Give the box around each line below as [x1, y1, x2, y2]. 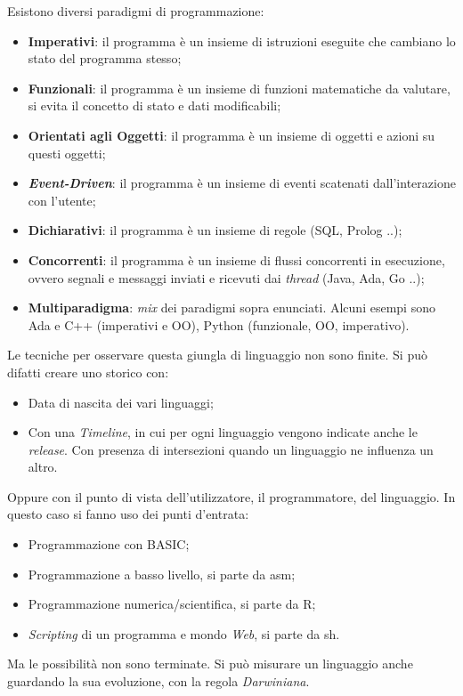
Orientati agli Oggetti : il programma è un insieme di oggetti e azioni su [28, 125, 435, 144]
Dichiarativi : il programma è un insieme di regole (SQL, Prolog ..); [28, 221, 402, 239]
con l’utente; [28, 190, 96, 209]
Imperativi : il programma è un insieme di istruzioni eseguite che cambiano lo [28, 31, 456, 50]
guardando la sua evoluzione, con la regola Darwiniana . [7, 672, 310, 691]
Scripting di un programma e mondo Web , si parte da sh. [28, 624, 340, 643]
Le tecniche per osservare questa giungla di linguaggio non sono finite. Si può [7, 345, 427, 364]
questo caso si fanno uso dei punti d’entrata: [7, 505, 249, 523]
